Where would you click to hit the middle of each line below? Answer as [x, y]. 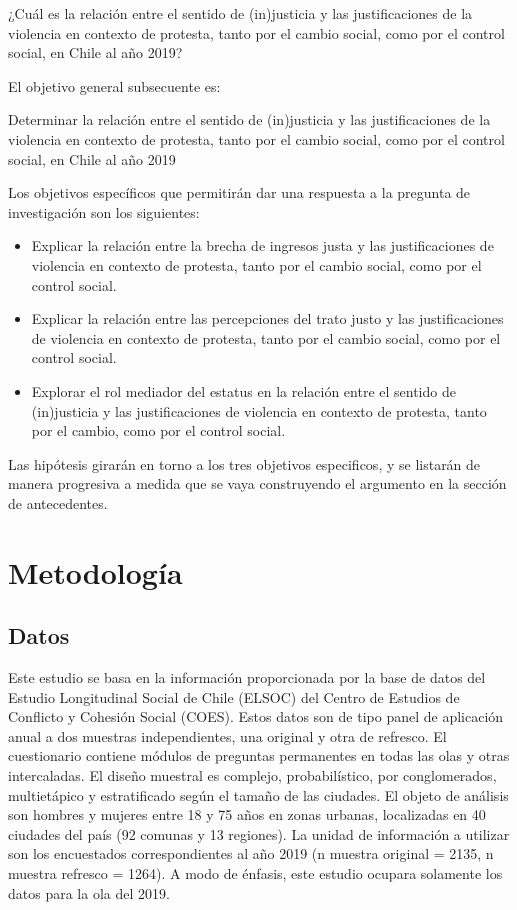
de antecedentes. [58, 502]
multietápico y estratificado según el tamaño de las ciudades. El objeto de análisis [258, 794]
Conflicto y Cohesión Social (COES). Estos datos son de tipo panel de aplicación [256, 716]
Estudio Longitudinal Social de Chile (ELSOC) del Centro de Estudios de [234, 696]
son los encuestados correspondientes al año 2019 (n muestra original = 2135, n [251, 853]
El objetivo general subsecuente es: [114, 85]
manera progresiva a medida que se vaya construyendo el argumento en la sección [257, 483]
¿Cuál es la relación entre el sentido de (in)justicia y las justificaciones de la [240, 13]
